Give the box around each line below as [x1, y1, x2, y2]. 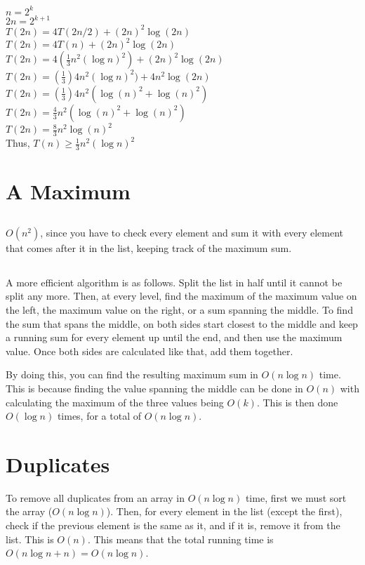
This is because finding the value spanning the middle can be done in [6, 380, 303, 395]
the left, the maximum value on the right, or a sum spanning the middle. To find [6, 302, 353, 317]
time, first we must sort [245, 490, 347, 505]
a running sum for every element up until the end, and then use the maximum [6, 330, 343, 345]
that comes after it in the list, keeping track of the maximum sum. [6, 240, 292, 255]
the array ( [6, 504, 53, 519]
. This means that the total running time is [87, 531, 274, 546]
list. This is [6, 531, 54, 546]
